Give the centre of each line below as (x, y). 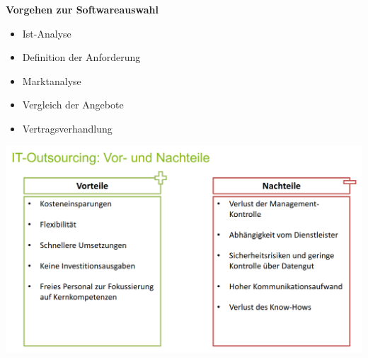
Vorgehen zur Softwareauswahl (82, 9)
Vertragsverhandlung (67, 128)
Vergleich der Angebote (73, 105)
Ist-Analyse (47, 33)
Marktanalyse (52, 80)
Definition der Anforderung (81, 57)
